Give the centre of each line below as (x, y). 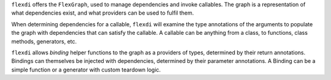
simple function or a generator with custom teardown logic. (86, 70)
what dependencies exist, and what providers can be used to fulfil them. (103, 13)
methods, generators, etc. (44, 41)
